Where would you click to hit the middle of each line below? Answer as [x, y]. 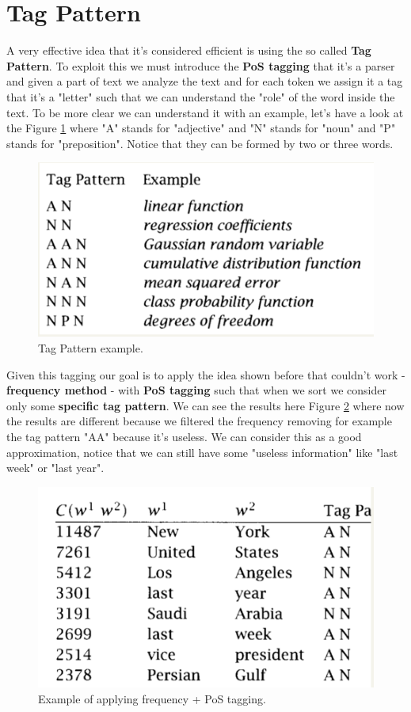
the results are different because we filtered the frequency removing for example [199, 421]
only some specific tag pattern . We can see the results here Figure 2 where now [205, 405]
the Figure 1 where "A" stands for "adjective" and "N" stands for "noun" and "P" [201, 128]
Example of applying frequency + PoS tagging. [152, 698]
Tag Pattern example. [91, 348]
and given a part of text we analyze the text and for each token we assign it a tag [205, 81]
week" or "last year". [55, 468]
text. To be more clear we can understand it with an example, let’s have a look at [205, 112]
